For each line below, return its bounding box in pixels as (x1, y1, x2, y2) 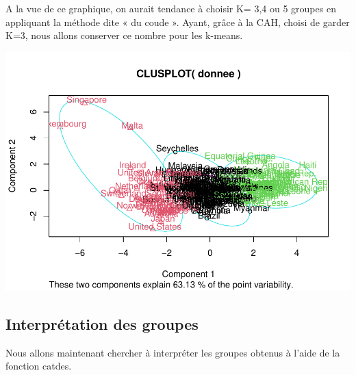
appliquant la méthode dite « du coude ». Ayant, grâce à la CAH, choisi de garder (5, 14, 350, 29)
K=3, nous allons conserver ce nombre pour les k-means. (5, 28, 243, 42)
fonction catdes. (5, 359, 72, 373)
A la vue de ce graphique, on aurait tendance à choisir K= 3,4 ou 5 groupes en (5, 1, 336, 15)
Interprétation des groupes (5, 313, 199, 334)
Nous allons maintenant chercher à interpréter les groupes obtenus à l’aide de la (5, 345, 340, 359)
